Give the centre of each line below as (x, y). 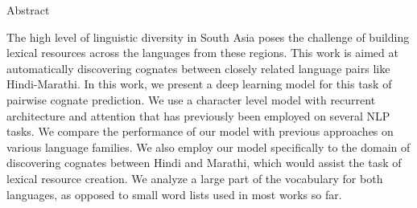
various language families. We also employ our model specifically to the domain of (208, 147)
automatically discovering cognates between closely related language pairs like (198, 68)
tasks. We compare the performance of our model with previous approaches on (200, 131)
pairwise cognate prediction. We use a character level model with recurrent (191, 99)
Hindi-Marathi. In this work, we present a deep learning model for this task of (199, 84)
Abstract (28, 10)
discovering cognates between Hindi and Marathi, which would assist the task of (204, 163)
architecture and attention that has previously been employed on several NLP (198, 115)
